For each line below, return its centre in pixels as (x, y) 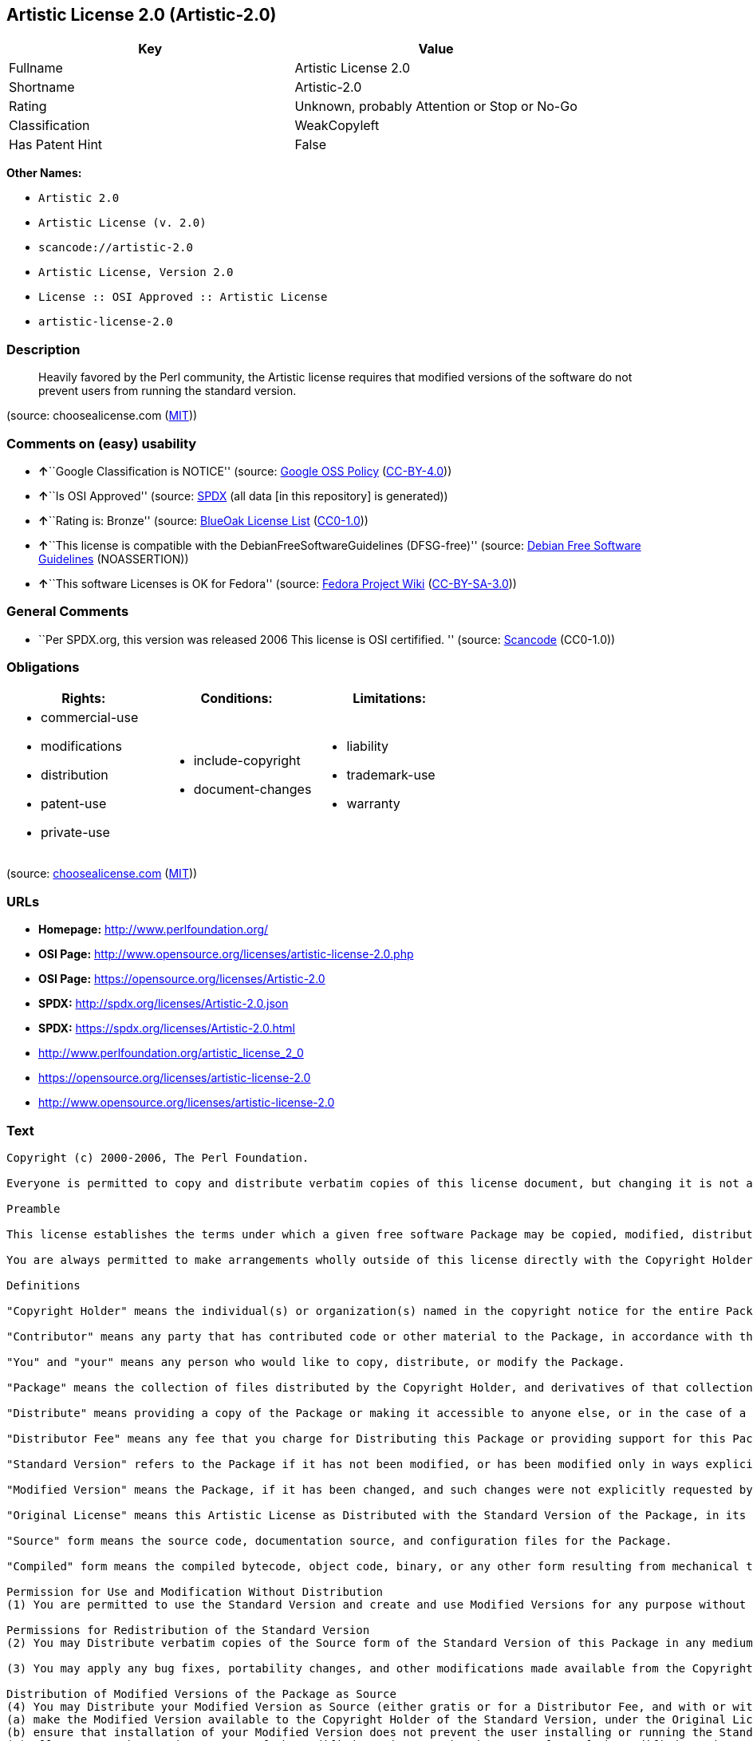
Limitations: (390, 699)
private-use (75, 833)
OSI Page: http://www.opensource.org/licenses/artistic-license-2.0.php (226, 954)
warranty (373, 804)
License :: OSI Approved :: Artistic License (183, 297)
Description (43, 349)
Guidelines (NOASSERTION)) (114, 559)
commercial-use (90, 718)
